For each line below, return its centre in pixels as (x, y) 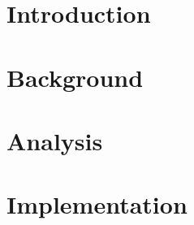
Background (75, 77)
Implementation (97, 204)
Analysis (55, 140)
